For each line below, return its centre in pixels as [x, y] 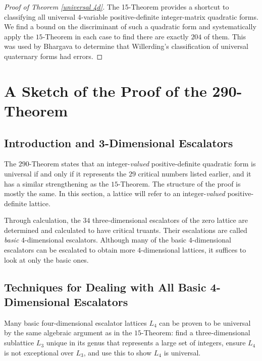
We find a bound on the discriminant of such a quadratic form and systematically [130, 26]
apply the [19, 36]
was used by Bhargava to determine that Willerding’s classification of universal [126, 46]
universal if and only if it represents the [65, 173]
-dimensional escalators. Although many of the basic [106, 240]
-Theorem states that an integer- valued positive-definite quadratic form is [142, 164]
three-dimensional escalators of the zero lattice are [170, 220]
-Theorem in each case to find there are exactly [116, 36]
